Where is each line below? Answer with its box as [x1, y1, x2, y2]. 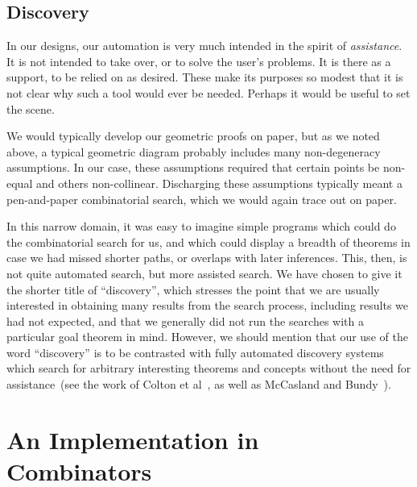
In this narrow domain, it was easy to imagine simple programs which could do [6, 218, 396, 235]
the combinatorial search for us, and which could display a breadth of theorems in [6, 233, 411, 250]
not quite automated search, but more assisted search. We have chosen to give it [6, 264, 403, 281]
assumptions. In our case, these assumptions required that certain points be [6, 159, 380, 176]
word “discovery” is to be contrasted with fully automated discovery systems [6, 343, 384, 360]
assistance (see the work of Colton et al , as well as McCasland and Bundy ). [6, 376, 391, 393]
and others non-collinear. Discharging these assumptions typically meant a [35, 174, 403, 191]
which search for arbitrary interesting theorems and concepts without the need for [6, 360, 411, 377]
